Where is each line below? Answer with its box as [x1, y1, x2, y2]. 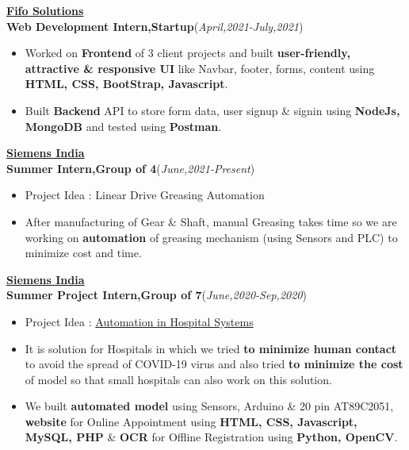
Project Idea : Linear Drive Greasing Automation [25, 187, 265, 203]
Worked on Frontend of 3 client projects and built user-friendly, [25, 44, 350, 61]
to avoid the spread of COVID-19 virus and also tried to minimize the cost [25, 356, 403, 372]
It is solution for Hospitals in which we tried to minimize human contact [25, 340, 397, 356]
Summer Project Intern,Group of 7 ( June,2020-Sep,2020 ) [6, 287, 307, 303]
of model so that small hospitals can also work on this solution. [25, 371, 332, 387]
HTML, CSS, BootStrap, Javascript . [25, 75, 228, 92]
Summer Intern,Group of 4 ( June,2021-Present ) [6, 160, 255, 176]
